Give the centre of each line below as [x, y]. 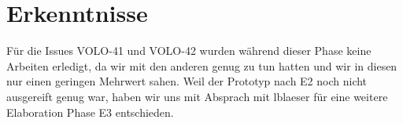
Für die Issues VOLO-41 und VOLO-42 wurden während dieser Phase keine [189, 51]
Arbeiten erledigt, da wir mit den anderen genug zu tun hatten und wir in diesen [202, 65]
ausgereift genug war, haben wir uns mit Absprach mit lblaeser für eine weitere [197, 96]
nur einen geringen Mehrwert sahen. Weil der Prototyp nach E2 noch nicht [187, 81]
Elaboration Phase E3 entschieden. [90, 112]
